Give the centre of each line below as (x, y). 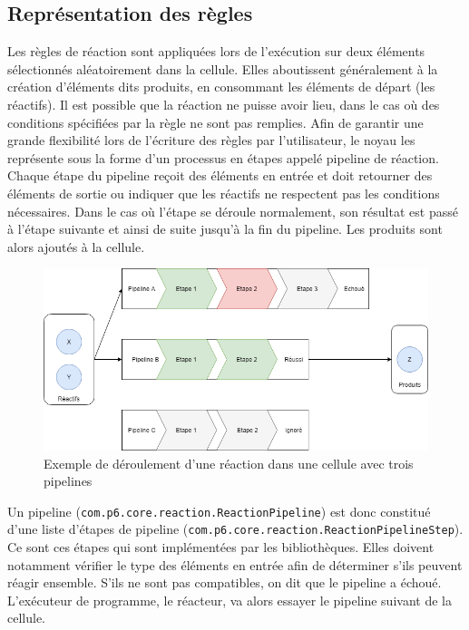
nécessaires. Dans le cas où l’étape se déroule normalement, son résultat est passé (233, 211)
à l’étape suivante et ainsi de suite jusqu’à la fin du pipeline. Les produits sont (225, 229)
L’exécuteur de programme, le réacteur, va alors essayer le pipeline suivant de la (230, 600)
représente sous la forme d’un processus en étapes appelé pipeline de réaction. (223, 157)
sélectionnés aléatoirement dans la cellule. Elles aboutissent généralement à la (223, 68)
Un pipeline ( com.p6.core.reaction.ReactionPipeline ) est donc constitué (219, 511)
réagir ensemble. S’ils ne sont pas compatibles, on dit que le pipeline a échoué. (225, 582)
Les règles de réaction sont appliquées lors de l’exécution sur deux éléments (216, 51)
